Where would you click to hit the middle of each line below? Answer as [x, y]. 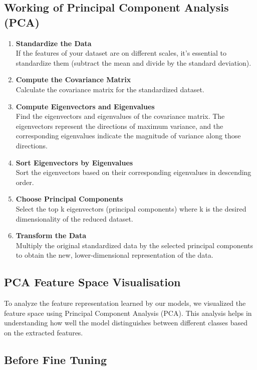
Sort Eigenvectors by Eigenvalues [74, 162]
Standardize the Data [54, 43]
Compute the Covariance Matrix [73, 79]
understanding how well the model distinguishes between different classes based [126, 323]
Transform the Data [51, 235]
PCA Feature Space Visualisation [92, 282]
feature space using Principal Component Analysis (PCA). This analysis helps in [128, 313]
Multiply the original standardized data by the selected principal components [135, 245]
